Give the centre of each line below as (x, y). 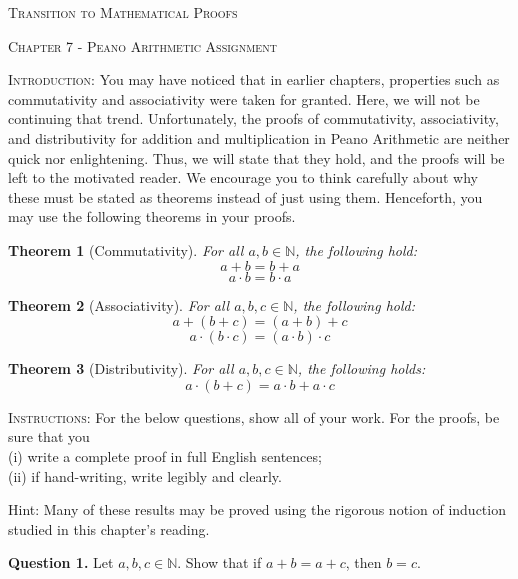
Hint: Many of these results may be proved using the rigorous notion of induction (257, 509)
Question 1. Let (61, 562)
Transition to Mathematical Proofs (123, 12)
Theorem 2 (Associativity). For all (119, 304)
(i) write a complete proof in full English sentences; (165, 455)
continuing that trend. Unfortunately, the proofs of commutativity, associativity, (253, 118)
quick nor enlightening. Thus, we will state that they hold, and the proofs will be (256, 157)
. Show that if (219, 562)
